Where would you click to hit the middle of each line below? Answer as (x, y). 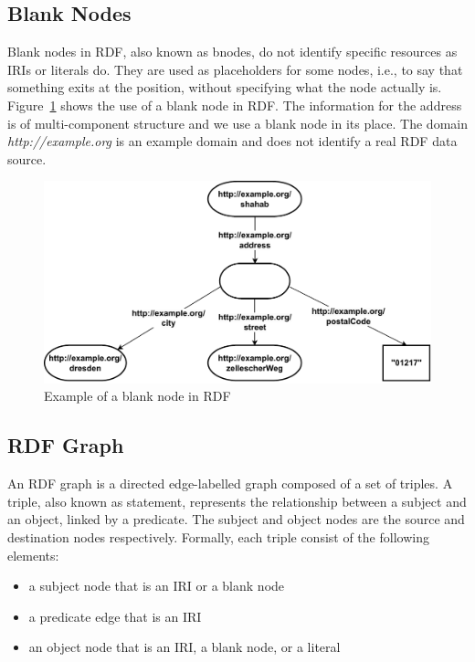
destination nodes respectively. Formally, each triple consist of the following (218, 536)
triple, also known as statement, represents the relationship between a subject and (237, 501)
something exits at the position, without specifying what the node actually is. (225, 87)
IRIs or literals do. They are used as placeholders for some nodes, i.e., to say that (235, 69)
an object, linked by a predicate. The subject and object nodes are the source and (236, 519)
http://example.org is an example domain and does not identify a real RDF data (232, 141)
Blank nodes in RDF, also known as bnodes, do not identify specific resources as (232, 52)
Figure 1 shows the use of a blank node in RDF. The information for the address (235, 105)
